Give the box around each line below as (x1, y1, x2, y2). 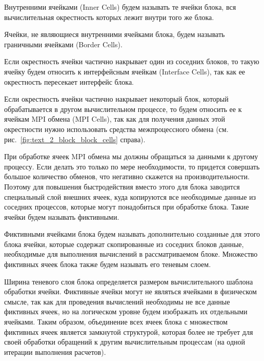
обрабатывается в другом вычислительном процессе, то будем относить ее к (4, 103, 242, 114)
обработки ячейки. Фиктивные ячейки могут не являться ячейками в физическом (4, 286, 257, 297)
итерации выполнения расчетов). (4, 346, 106, 357)
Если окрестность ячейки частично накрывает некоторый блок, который (4, 93, 229, 104)
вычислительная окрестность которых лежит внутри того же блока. (4, 11, 214, 22)
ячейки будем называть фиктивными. (4, 211, 119, 222)
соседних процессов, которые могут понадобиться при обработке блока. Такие (4, 201, 249, 212)
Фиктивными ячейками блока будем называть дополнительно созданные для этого (4, 229, 260, 239)
